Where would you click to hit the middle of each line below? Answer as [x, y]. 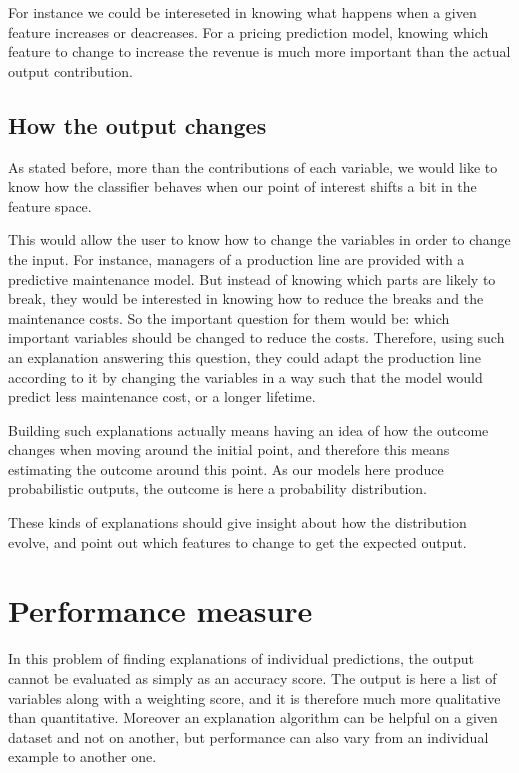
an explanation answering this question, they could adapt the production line [244, 356]
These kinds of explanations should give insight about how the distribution [237, 522]
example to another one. [82, 756]
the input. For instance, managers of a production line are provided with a [236, 258]
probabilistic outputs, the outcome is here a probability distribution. [217, 488]
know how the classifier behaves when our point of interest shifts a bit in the [242, 186]
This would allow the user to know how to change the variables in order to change [259, 239]
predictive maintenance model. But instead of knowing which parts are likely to [252, 278]
